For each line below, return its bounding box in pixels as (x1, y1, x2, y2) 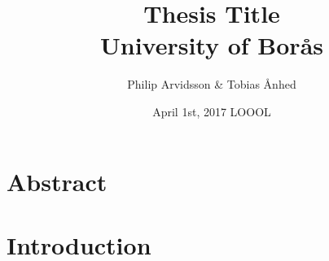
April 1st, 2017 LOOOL (152, 102, 271, 120)
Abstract (7, 164, 107, 198)
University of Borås (99, 28, 323, 62)
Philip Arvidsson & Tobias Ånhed (127, 76, 296, 93)
